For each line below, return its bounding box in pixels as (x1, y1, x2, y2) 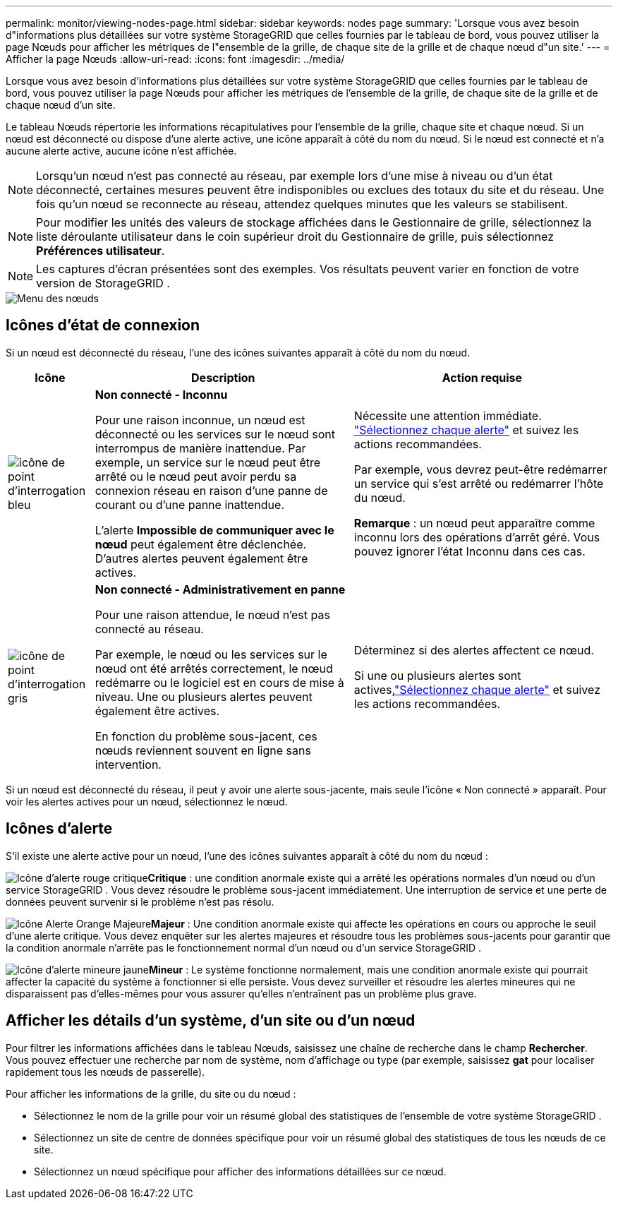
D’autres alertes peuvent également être (95, 551, 308, 565)
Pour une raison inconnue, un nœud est (95, 412, 305, 427)
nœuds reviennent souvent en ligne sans (95, 743, 311, 757)
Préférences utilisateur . (36, 244, 165, 258)
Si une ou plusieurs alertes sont (353, 668, 521, 683)
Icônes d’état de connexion (6, 316, 200, 335)
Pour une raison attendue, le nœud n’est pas (95, 607, 330, 622)
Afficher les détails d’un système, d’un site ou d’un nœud (6, 1012, 416, 1030)
